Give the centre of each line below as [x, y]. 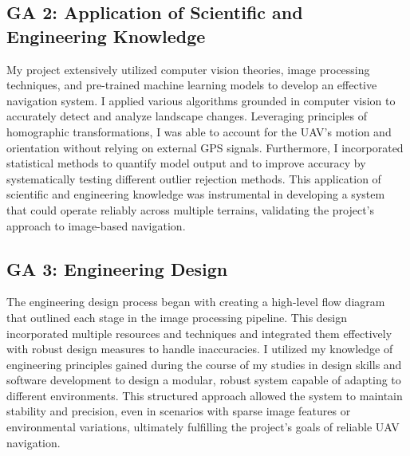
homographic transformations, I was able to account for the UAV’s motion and [199, 131]
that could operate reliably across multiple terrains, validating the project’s [191, 209]
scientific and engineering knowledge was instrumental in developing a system [196, 194]
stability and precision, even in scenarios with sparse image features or [179, 411]
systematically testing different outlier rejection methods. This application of [194, 178]
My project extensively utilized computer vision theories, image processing [188, 69]
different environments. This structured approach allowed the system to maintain [205, 395]
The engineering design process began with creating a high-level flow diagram [196, 302]
